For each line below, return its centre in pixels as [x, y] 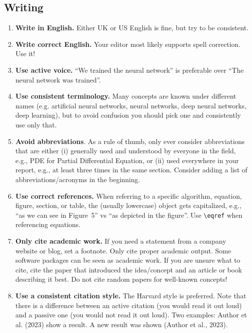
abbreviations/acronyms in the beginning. [78, 179]
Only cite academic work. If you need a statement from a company [121, 240]
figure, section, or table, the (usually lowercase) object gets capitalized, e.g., [128, 205]
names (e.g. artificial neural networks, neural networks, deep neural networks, [131, 105]
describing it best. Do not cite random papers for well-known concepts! [121, 279]
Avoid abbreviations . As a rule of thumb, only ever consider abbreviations [130, 141]
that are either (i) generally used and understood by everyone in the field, [126, 151]
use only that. [36, 124]
